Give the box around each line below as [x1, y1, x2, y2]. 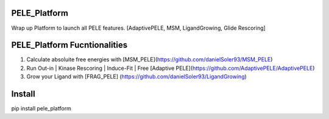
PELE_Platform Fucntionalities [11, 40, 128, 50]
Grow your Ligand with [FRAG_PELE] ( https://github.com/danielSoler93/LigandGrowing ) [26, 73, 247, 80]
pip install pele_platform [11, 105, 71, 112]
